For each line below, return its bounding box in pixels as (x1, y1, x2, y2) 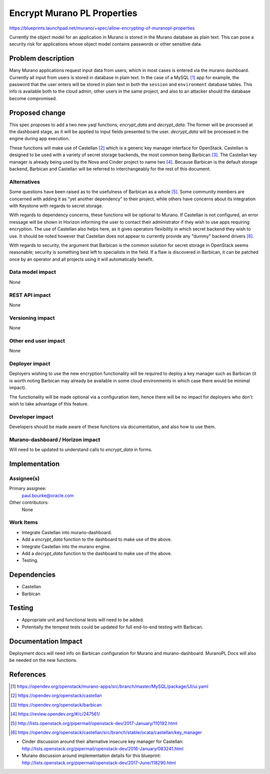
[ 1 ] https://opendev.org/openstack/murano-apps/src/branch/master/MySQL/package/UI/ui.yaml (10, 683, 208, 689)
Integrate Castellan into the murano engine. (21, 543, 111, 549)
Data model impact (9, 268, 56, 275)
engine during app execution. (9, 136, 70, 142)
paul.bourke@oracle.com (21, 492, 74, 498)
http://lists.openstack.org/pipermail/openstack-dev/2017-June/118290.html (21, 759, 176, 765)
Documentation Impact (9, 637, 82, 645)
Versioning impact (9, 314, 55, 321)
